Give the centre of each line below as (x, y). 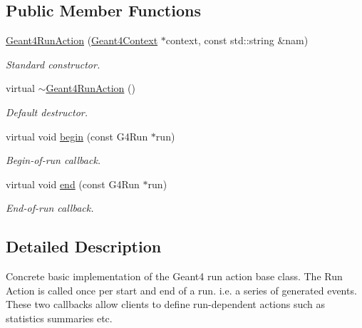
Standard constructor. (53, 64)
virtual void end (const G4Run (73, 184)
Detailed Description (84, 246)
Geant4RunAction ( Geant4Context (82, 40)
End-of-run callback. (50, 208)
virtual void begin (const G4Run (77, 136)
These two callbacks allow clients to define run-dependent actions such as (166, 304)
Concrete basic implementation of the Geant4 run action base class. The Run (174, 276)
